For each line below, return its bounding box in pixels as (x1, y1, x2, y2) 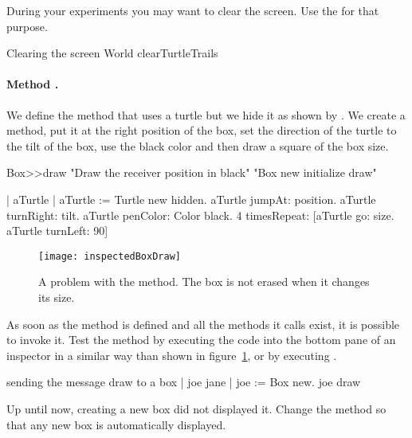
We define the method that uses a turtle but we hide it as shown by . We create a (6, 106, 406, 123)
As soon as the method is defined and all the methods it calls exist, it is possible (6, 315, 400, 332)
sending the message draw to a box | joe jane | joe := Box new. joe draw (6, 373, 361, 390)
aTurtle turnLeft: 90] (6, 222, 108, 239)
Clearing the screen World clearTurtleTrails (6, 45, 218, 61)
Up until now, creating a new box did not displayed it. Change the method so (6, 400, 386, 416)
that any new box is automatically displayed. (6, 416, 226, 432)
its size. (38, 288, 75, 305)
